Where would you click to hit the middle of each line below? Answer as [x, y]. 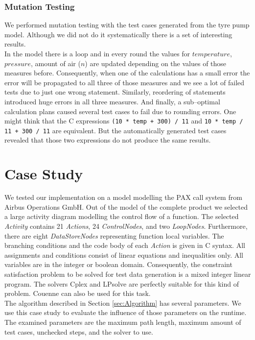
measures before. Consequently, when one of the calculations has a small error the [127, 73]
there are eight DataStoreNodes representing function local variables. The [114, 235]
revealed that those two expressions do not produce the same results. [108, 140]
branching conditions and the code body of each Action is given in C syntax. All [125, 245]
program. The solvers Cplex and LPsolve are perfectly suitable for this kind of [122, 283]
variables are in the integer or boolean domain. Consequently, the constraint [118, 264]
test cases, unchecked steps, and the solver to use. [79, 331]
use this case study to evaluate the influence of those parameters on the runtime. [126, 312]
